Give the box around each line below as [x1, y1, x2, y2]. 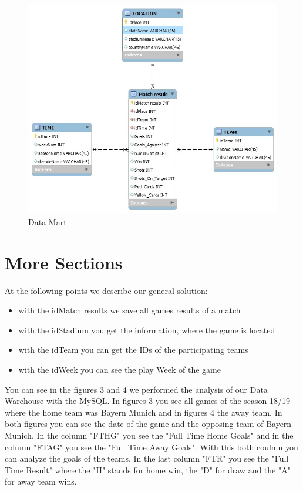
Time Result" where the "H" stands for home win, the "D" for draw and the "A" [5, 463, 291, 476]
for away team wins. [5, 475, 77, 487]
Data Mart [28, 215, 67, 228]
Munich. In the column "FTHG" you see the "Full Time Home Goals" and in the [5, 429, 294, 441]
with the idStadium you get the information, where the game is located [18, 323, 275, 336]
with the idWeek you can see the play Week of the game [18, 363, 221, 375]
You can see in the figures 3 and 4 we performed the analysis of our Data [5, 383, 268, 395]
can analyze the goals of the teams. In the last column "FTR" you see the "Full [5, 452, 289, 465]
